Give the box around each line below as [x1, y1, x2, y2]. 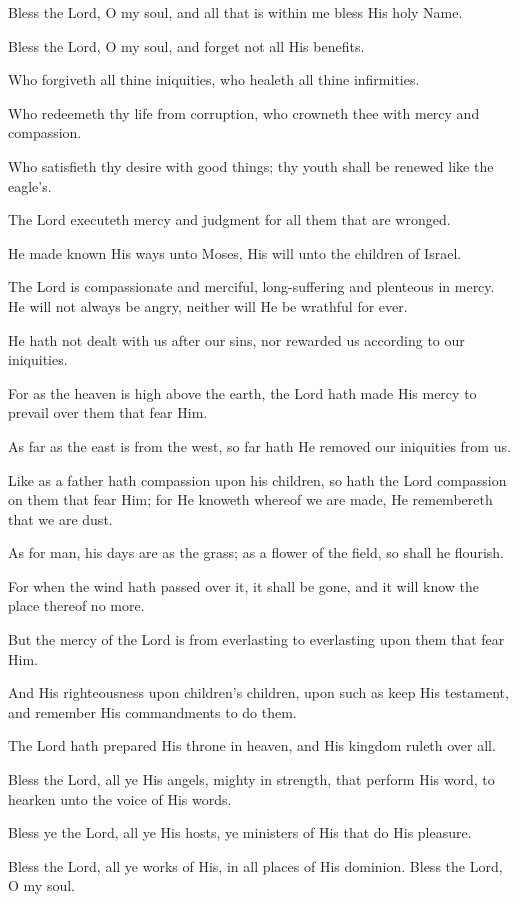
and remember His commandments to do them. [8, 701, 297, 722]
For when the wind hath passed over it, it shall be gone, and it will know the [8, 575, 480, 596]
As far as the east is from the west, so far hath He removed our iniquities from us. [8, 435, 511, 456]
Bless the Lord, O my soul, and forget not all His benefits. [8, 35, 365, 56]
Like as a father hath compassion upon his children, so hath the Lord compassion [8, 469, 507, 490]
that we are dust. [8, 508, 113, 529]
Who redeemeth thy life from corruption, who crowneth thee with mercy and [8, 102, 480, 123]
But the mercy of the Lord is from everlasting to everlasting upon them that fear [8, 629, 505, 650]
